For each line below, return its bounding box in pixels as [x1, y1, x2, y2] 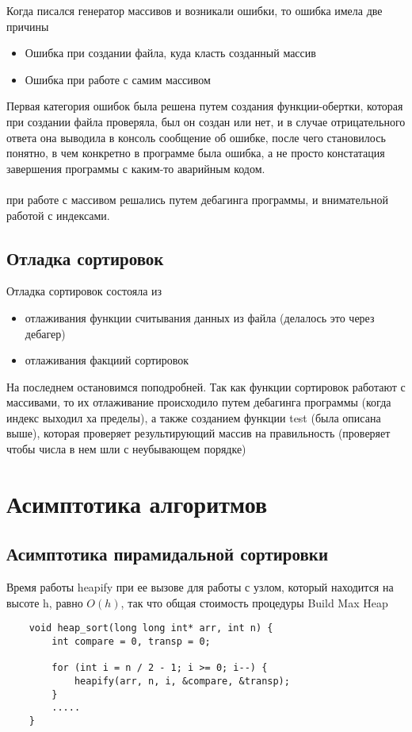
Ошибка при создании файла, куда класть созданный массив [25, 44, 316, 61]
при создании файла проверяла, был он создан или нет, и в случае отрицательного [6, 113, 406, 129]
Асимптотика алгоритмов [6, 487, 268, 519]
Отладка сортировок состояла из [6, 283, 162, 299]
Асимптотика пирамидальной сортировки [6, 541, 329, 566]
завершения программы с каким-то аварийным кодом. [6, 160, 265, 176]
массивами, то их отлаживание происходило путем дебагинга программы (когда [6, 394, 391, 410]
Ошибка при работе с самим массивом [25, 71, 211, 87]
